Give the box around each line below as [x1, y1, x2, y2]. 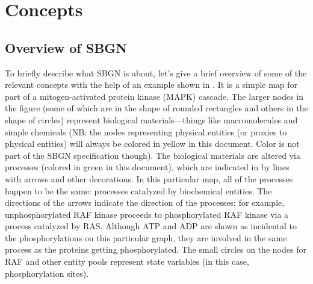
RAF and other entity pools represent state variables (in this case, [5, 255, 249, 268]
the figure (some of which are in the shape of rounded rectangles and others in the [5, 102, 308, 114]
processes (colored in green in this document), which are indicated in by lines [5, 161, 290, 173]
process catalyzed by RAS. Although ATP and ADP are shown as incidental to [5, 220, 297, 232]
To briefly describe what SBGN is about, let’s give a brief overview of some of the [5, 66, 307, 79]
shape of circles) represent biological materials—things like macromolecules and [5, 113, 298, 126]
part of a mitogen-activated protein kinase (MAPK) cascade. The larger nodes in [5, 90, 304, 102]
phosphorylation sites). [5, 267, 89, 279]
